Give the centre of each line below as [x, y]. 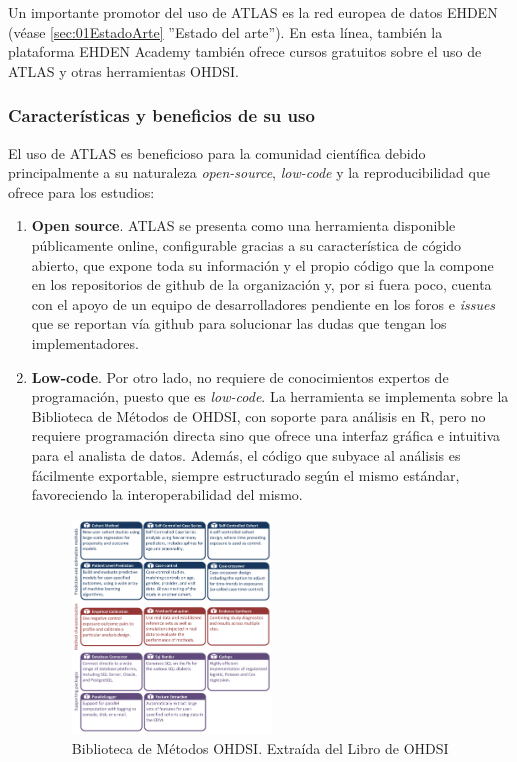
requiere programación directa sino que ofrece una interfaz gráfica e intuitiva [266, 435]
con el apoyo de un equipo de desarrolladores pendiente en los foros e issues [263, 303]
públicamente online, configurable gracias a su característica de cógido [246, 244]
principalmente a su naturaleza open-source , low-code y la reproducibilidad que [249, 172]
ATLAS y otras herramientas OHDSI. [123, 70]
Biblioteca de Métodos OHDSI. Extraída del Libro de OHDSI [260, 747]
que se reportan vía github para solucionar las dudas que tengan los [239, 323]
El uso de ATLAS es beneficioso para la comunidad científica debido [217, 152]
